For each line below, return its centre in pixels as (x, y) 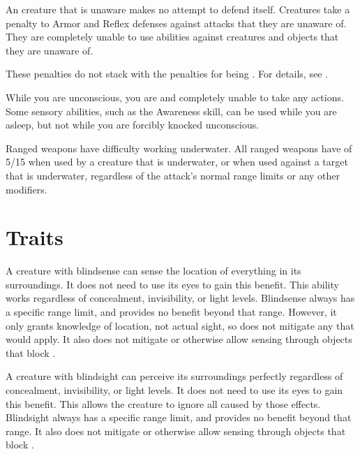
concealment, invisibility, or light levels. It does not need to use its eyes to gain (174, 390)
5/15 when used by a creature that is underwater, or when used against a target (177, 162)
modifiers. (27, 189)
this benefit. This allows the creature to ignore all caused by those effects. (163, 403)
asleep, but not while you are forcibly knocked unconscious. (133, 125)
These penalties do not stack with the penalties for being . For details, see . (167, 74)
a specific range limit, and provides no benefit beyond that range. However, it (171, 312)
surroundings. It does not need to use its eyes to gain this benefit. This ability (172, 284)
